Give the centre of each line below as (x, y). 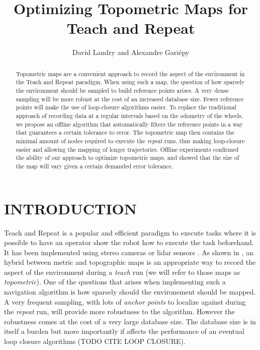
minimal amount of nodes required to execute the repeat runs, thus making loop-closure (130, 140)
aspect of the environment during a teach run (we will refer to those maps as (122, 272)
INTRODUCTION (71, 208)
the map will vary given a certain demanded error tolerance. (95, 166)
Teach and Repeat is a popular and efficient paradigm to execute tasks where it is (130, 232)
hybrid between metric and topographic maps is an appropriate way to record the (130, 262)
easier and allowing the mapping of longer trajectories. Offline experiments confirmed (127, 149)
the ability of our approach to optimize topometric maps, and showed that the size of (127, 158)
